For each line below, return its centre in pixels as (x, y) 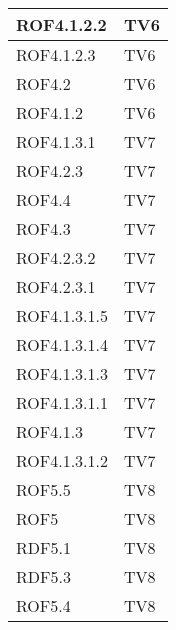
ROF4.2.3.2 (56, 257)
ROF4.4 (43, 199)
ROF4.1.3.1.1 (62, 402)
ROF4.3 (43, 228)
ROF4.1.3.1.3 (62, 373)
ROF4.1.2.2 (61, 24)
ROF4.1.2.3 (56, 54)
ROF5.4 (43, 605)
